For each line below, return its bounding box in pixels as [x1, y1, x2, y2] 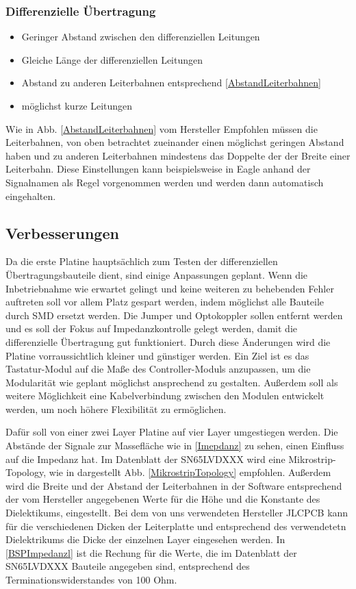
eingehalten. [5, 188, 56, 203]
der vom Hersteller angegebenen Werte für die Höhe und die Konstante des [5, 492, 320, 506]
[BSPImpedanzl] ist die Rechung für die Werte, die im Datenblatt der [5, 545, 297, 560]
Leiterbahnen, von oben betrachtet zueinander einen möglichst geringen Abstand [5, 135, 344, 149]
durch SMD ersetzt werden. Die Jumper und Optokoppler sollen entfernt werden [5, 308, 343, 322]
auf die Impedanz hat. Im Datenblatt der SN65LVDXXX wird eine [5, 451, 285, 466]
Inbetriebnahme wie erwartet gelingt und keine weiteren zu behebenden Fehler [5, 281, 334, 295]
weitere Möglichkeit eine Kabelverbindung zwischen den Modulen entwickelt [5, 388, 325, 403]
